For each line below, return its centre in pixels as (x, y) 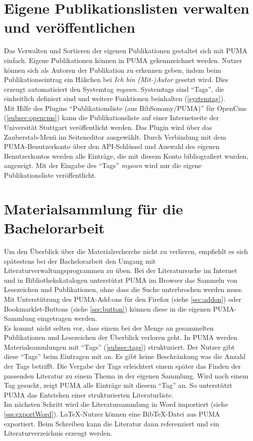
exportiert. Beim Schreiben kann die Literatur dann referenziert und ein (112, 423)
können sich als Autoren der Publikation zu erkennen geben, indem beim (113, 70)
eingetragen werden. (68, 318)
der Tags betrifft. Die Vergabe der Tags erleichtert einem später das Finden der (122, 366)
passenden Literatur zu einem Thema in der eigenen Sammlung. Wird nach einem (126, 375)
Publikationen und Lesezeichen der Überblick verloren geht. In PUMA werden (121, 337)
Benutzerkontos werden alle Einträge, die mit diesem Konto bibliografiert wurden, (126, 156)
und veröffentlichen (70, 27)
